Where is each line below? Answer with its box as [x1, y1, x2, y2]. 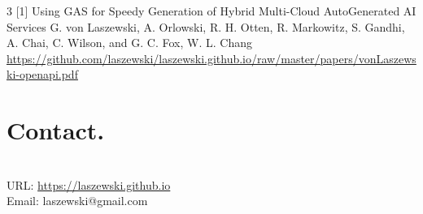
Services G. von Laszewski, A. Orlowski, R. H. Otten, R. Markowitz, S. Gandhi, [7, 18, 405, 35]
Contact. [7, 113, 105, 147]
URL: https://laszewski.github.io [7, 176, 171, 193]
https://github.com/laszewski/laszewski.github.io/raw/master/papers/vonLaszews [7, 49, 416, 66]
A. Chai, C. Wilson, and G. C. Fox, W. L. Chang [7, 34, 252, 51]
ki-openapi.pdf [7, 66, 78, 83]
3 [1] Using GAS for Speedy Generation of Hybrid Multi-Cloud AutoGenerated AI [7, 2, 416, 19]
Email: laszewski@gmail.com [7, 192, 148, 209]
